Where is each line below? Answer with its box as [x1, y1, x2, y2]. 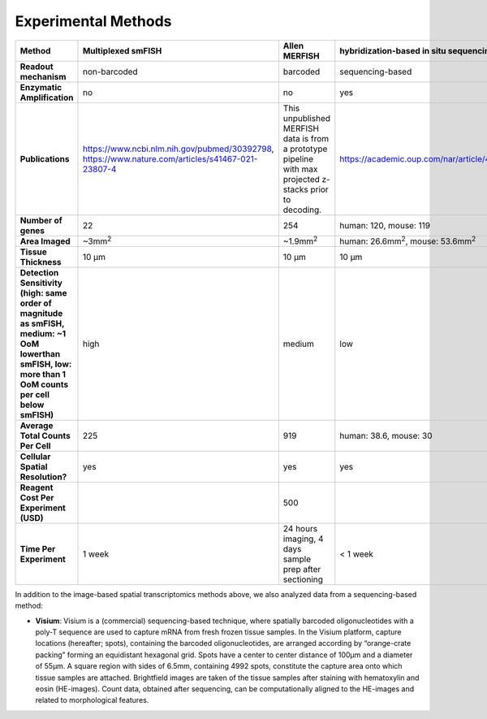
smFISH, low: [19, 358, 72, 370]
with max [282, 163, 318, 175]
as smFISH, [19, 318, 65, 329]
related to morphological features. [35, 695, 149, 705]
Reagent [19, 482, 54, 493]
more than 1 [19, 368, 67, 379]
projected [282, 173, 321, 184]
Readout [19, 61, 54, 72]
